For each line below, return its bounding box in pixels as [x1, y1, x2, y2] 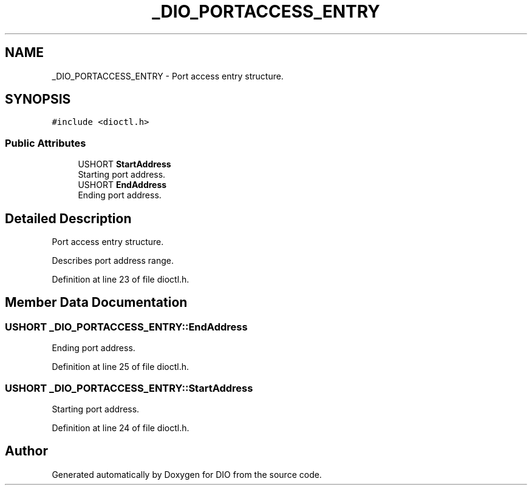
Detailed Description [5, 210, 132, 226]
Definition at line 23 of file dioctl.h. [52, 274, 189, 285]
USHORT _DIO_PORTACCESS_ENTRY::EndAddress [5, 320, 248, 333]
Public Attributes [5, 136, 86, 149]
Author [5, 443, 48, 459]
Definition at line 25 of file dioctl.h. [52, 361, 189, 372]
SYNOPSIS [5, 92, 71, 107]
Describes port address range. [52, 255, 174, 266]
